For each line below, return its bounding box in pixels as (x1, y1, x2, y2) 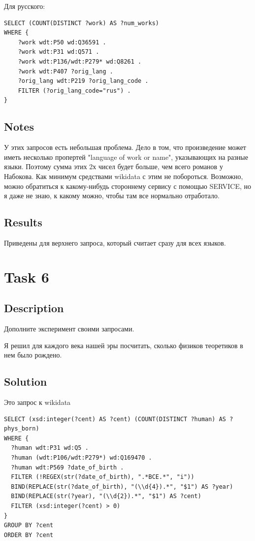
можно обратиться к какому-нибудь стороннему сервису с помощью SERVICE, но (4, 180, 252, 191)
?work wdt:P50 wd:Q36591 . (18, 38, 106, 46)
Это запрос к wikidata (4, 397, 71, 407)
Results (4, 215, 42, 230)
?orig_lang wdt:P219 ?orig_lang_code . (18, 77, 149, 85)
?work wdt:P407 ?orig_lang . (18, 68, 113, 75)
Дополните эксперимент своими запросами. (4, 324, 134, 334)
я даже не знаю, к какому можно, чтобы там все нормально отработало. (4, 190, 220, 201)
